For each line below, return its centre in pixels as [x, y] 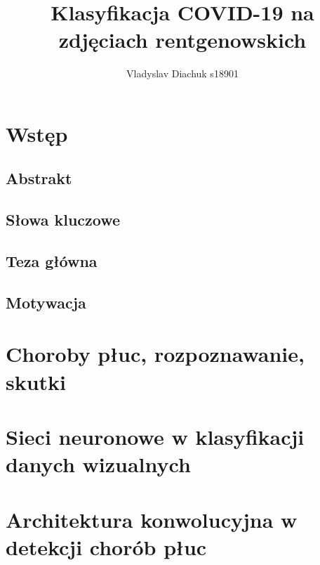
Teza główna [52, 261]
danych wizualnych [98, 464]
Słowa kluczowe [63, 220]
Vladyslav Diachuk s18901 [182, 73]
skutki [36, 381]
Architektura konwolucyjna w [152, 519]
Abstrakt [39, 178]
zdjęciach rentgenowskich [182, 40]
